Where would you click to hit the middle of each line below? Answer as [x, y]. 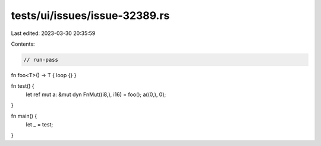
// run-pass [41, 60]
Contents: [23, 44]
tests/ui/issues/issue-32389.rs [90, 15]
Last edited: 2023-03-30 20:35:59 [53, 33]
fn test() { [23, 86]
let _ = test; [40, 124]
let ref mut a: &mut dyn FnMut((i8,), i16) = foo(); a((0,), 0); [96, 94]
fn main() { [24, 116]
